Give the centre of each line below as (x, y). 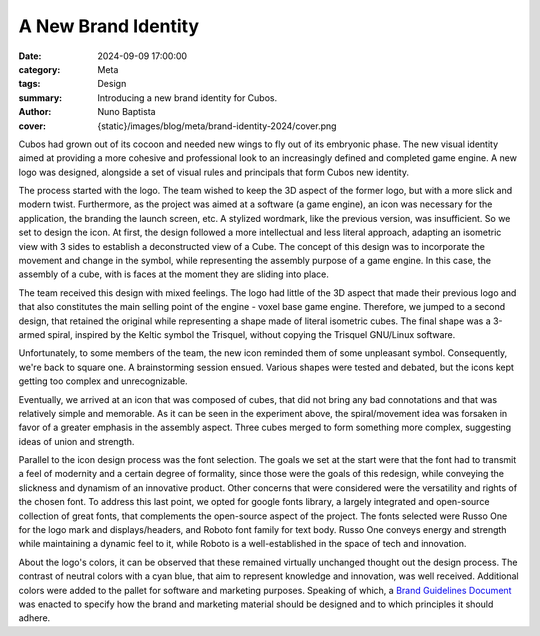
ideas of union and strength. (76, 441)
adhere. (34, 618)
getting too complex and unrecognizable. (103, 381)
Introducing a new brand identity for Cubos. (187, 97)
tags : (29, 84)
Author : (35, 112)
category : (39, 69)
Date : (30, 56)
